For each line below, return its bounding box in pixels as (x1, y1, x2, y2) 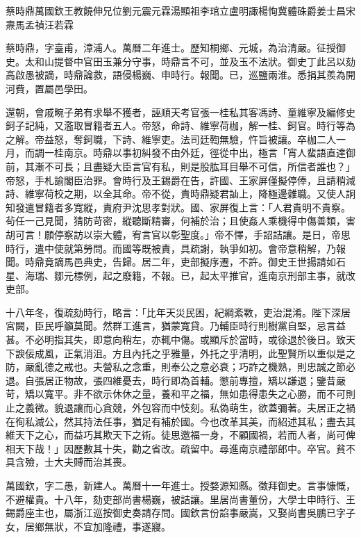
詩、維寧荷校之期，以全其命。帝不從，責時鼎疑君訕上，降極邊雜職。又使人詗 (6, 186, 355, 201)
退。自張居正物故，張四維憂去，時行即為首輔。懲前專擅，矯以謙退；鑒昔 (6, 373, 336, 387)
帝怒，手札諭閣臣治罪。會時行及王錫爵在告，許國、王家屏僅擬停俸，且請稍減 (6, 172, 355, 187)
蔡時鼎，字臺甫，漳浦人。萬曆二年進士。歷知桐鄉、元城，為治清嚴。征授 (6, 40, 336, 55)
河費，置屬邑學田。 (6, 81, 93, 95)
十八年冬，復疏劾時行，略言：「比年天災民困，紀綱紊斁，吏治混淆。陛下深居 (6, 304, 351, 319)
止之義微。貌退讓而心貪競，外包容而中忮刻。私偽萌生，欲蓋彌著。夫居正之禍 (6, 400, 355, 415)
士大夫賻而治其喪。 (44, 455, 132, 469)
